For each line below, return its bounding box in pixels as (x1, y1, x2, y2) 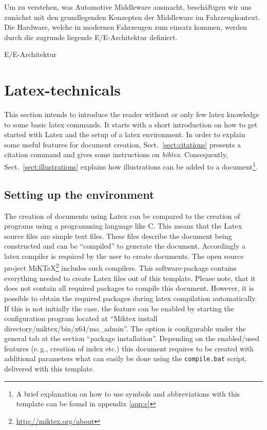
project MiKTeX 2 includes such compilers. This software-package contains (4, 261, 237, 273)
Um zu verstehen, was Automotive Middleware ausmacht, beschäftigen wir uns (4, 2, 252, 12)
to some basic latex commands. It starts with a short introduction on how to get (4, 119, 258, 129)
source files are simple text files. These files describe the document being (4, 230, 232, 241)
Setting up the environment (4, 186, 155, 202)
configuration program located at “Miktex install (4, 313, 158, 324)
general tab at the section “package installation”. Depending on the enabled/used (4, 333, 260, 344)
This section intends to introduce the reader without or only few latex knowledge (4, 109, 259, 120)
